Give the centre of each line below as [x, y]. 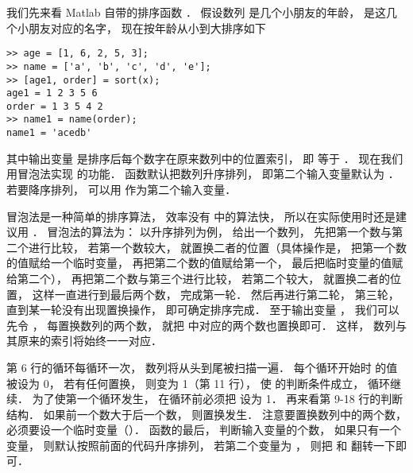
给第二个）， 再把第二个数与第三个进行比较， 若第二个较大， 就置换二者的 [198, 278]
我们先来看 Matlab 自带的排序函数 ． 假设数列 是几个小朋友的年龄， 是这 [196, 12]
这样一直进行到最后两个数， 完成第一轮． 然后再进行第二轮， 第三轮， [216, 294]
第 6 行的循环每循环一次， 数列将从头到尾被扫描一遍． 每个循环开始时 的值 [202, 367]
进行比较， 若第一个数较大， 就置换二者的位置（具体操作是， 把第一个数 [217, 247]
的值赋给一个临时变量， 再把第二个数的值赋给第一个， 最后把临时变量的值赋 [205, 263]
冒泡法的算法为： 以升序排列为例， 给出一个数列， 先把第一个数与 [220, 232]
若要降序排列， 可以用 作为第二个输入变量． [122, 189]
